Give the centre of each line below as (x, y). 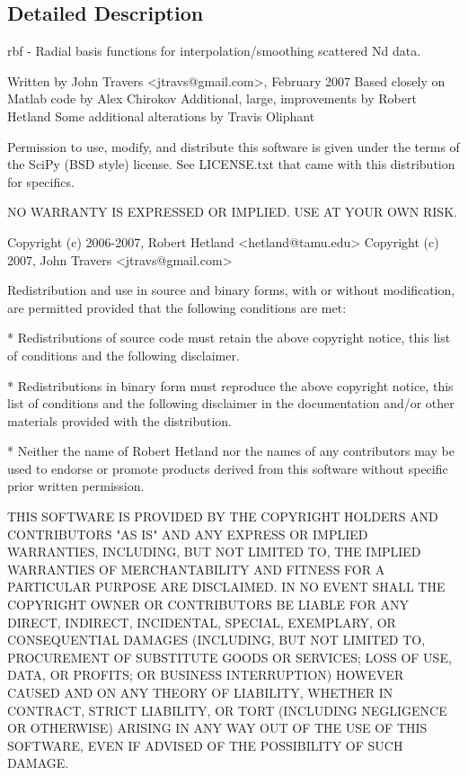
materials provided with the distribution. (119, 420)
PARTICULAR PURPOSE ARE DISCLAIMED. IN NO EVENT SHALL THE (226, 587)
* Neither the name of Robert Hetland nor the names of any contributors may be (231, 451)
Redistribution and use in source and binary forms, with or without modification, (231, 290)
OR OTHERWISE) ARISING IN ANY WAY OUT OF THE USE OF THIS (217, 728)
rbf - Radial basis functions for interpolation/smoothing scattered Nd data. (214, 51)
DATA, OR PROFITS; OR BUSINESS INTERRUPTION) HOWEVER (206, 675)
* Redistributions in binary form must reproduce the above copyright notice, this (230, 385)
